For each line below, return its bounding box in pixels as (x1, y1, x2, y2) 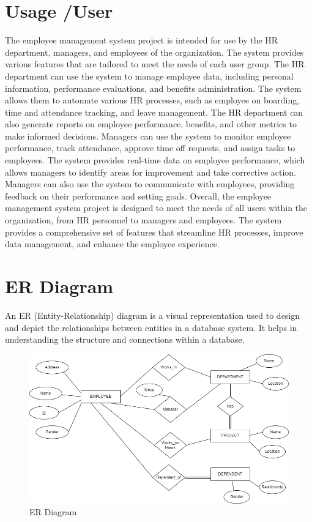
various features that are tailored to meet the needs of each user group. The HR (5, 58, 305, 70)
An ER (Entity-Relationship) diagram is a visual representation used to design (5, 308, 300, 321)
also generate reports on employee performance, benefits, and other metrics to (5, 117, 297, 130)
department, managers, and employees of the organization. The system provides (5, 45, 304, 58)
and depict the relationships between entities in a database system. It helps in (5, 321, 297, 334)
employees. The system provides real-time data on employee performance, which (5, 154, 305, 166)
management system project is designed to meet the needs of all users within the (5, 201, 308, 214)
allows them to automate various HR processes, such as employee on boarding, (5, 94, 300, 106)
